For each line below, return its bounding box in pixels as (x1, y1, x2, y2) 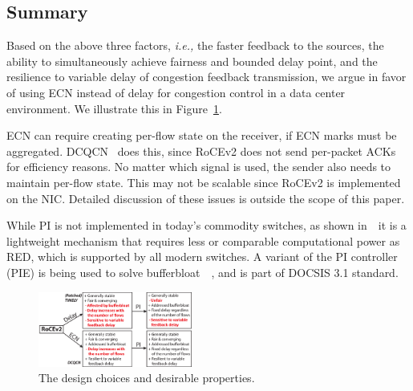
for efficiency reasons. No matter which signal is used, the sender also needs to (6, 158, 391, 175)
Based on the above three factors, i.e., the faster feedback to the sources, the (6, 37, 384, 54)
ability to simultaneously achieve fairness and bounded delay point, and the (6, 52, 378, 69)
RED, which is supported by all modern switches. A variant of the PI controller (6, 248, 398, 265)
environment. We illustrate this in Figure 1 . (6, 100, 222, 116)
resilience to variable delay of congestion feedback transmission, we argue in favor (6, 68, 407, 85)
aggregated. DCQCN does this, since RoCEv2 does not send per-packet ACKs (6, 142, 396, 159)
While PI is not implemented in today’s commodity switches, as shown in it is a (6, 217, 407, 234)
